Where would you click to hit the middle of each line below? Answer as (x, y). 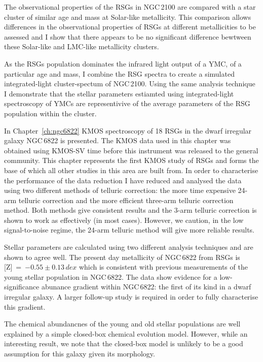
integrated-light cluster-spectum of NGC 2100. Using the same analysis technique (130, 84)
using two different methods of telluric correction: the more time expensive (120, 190)
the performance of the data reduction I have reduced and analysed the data (123, 180)
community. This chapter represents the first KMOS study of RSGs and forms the (131, 160)
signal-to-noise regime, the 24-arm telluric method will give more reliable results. (129, 230)
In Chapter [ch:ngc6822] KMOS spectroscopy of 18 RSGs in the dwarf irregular (128, 130)
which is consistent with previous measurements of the (163, 267)
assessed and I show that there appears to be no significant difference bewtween (128, 36)
